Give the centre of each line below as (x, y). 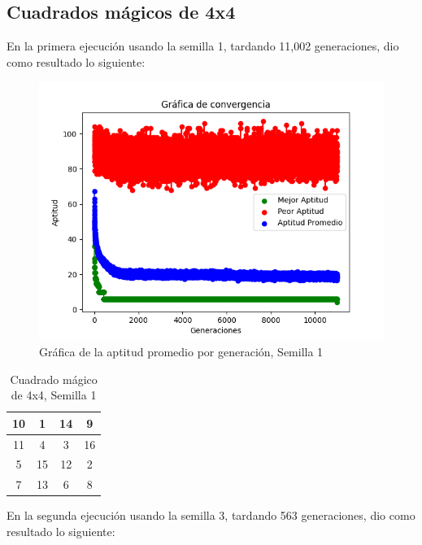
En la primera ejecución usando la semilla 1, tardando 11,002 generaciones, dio (203, 46)
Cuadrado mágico (54, 379)
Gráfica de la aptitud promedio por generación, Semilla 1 (181, 351)
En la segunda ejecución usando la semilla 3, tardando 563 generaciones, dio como (211, 515)
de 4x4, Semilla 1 (54, 395)
